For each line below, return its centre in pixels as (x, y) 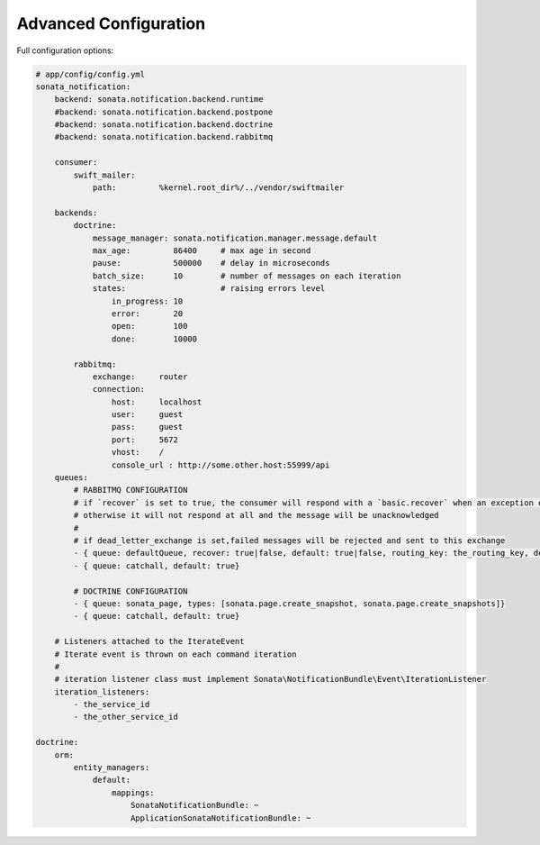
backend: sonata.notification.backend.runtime (159, 100)
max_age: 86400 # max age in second (202, 251)
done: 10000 (154, 339)
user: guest (147, 415)
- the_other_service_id (126, 717)
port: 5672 (145, 440)
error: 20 (147, 313)
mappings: (133, 792)
